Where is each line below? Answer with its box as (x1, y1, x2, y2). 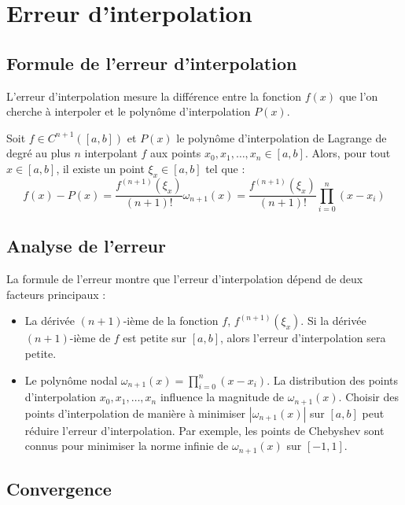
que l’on (339, 87, 378, 104)
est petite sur (123, 330, 186, 346)
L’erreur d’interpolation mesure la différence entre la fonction (6, 87, 302, 104)
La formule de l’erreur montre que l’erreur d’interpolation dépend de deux (6, 271, 363, 287)
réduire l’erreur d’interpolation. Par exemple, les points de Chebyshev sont (24, 422, 385, 438)
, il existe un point (56, 160, 145, 176)
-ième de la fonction (123, 312, 219, 329)
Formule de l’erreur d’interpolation (6, 50, 297, 75)
